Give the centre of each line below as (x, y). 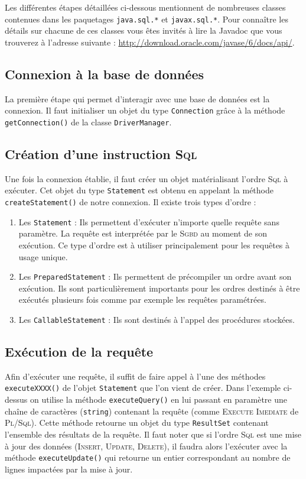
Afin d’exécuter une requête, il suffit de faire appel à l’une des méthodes (135, 376)
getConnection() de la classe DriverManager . (88, 122)
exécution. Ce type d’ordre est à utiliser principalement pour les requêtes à (154, 245)
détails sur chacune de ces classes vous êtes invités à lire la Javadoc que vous (144, 30)
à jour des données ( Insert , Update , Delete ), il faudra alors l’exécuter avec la (146, 446)
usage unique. (43, 256)
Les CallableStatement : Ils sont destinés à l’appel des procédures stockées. (157, 319)
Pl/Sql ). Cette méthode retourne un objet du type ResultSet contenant (137, 423)
